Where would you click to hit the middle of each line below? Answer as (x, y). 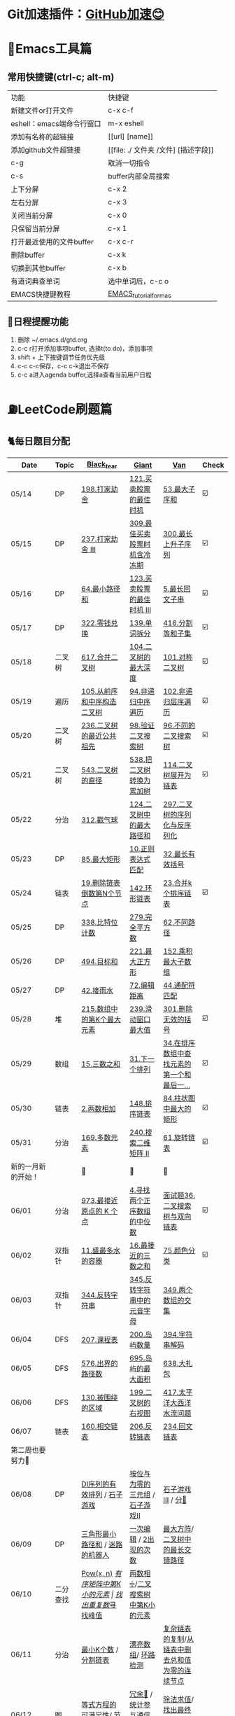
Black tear (102, 465)
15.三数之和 (101, 1064)
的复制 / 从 (179, 1639)
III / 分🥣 (175, 1500)
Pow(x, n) (97, 1574)
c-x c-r (121, 242)
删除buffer (28, 255)
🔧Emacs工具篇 (50, 49)
